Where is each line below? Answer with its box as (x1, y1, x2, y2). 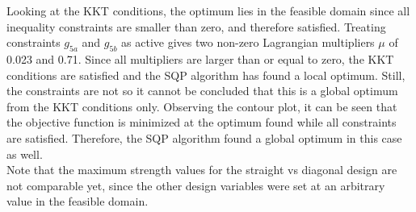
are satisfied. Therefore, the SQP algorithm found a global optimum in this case (6, 129, 402, 146)
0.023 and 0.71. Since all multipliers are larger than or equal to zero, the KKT (6, 50, 394, 67)
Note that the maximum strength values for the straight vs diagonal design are (6, 161, 397, 178)
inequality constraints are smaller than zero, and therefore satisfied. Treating (6, 18, 386, 35)
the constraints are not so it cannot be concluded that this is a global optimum (6, 82, 398, 99)
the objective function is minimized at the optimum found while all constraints (6, 114, 397, 131)
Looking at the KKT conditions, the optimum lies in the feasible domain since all (6, 2, 410, 19)
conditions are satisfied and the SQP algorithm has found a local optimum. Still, (6, 66, 405, 83)
